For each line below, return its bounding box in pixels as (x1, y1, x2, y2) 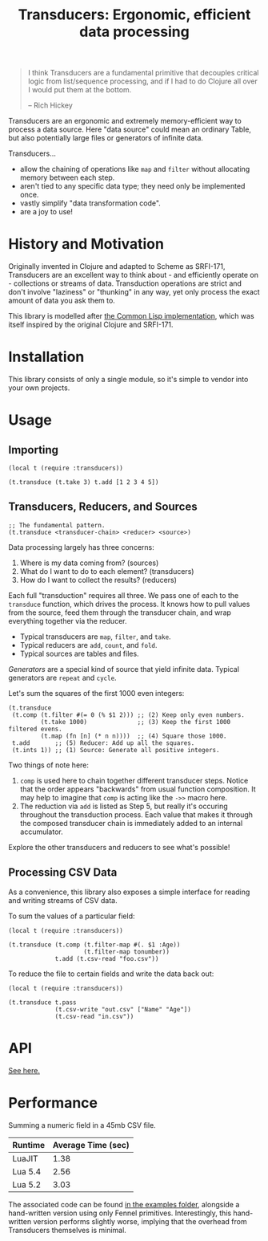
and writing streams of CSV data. (8, 895, 118, 905)
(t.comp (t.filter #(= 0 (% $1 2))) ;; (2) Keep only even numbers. (11, 710, 246, 719)
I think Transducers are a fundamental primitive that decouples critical (27, 68, 259, 78)
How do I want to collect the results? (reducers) (19, 575, 178, 584)
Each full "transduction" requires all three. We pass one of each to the (8, 590, 239, 600)
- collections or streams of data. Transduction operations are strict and (8, 279, 242, 288)
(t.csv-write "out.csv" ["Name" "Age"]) (54, 1005, 192, 1013)
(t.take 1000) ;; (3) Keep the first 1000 (40, 718, 230, 726)
